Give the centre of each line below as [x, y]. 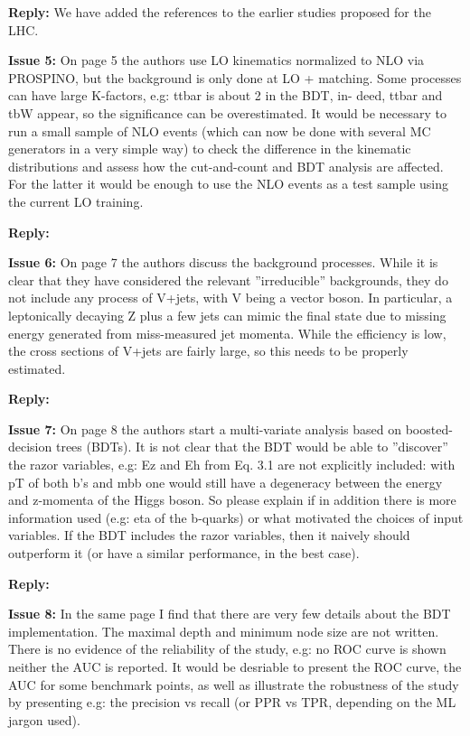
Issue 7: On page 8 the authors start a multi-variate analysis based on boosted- [230, 429]
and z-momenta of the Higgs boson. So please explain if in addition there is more [232, 500]
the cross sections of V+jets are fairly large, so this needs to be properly [208, 351]
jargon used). [44, 719]
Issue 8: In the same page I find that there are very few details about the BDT [230, 614]
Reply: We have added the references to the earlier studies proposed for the [220, 12]
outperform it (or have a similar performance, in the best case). [184, 553]
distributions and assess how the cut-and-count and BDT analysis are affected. [226, 166]
